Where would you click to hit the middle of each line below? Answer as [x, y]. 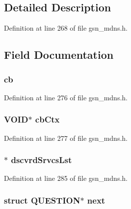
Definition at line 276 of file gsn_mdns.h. [66, 97]
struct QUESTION [42, 200]
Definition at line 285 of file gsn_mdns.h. [66, 178]
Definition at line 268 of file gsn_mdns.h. [66, 28]
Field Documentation [59, 55]
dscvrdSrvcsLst [41, 160]
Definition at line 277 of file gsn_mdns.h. [66, 138]
